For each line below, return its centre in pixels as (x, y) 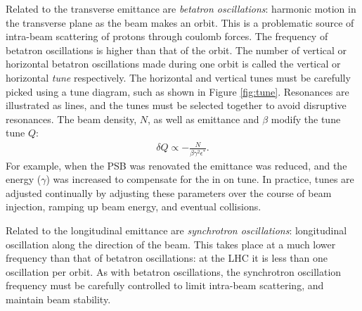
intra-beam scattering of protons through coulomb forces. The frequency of (167, 36)
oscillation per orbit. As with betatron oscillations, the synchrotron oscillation (174, 271)
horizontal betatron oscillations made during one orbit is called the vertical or (173, 64)
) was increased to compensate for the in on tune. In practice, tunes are (200, 179)
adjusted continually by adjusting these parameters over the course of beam (169, 192)
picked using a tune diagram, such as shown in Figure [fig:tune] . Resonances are (177, 91)
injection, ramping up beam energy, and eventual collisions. (134, 207)
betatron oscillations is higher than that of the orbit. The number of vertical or (176, 50)
